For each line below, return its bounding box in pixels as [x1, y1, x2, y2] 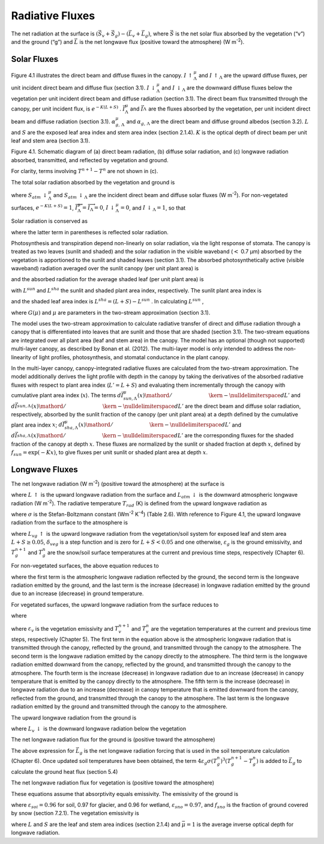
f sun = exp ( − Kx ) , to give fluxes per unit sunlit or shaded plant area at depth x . [11, 448, 208, 457]
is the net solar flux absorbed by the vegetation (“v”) [175, 30, 305, 37]
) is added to [256, 757, 288, 764]
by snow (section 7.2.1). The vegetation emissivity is [11, 810, 139, 817]
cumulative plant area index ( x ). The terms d [11, 391, 121, 399]
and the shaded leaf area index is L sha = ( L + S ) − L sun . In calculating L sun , [11, 297, 204, 305]
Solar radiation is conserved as [11, 217, 88, 225]
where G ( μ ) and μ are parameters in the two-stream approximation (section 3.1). [11, 309, 211, 316]
